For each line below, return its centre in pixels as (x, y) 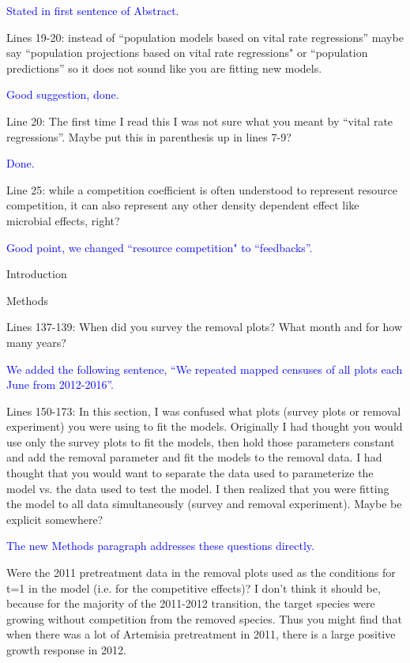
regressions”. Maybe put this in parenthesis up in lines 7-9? (149, 136)
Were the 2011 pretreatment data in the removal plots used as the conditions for (201, 573)
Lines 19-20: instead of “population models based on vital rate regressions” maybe (205, 37)
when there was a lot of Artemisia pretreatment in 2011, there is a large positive (201, 634)
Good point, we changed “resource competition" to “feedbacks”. (160, 247)
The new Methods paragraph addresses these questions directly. (160, 546)
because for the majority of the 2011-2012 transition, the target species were (191, 603)
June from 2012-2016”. (60, 384)
